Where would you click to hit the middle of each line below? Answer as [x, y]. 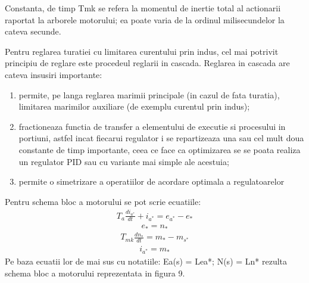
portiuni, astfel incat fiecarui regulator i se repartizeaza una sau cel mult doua [161, 138]
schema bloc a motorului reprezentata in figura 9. [95, 273]
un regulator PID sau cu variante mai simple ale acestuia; [124, 161]
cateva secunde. [33, 31]
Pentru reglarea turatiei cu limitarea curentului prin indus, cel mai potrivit [142, 51]
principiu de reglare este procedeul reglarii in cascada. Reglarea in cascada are [147, 63]
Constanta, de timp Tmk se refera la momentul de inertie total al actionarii [143, 8]
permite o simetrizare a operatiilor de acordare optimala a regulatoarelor [152, 181]
